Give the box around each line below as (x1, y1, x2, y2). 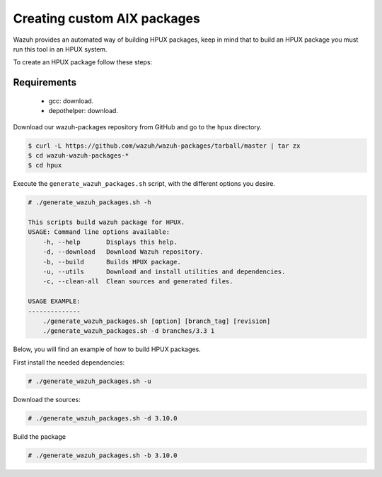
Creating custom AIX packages (13, 11, 201, 26)
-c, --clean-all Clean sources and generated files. (42, 278, 233, 285)
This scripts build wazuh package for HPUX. (28, 218, 185, 226)
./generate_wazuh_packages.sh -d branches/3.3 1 (42, 327, 215, 335)
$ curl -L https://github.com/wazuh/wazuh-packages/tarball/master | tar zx (28, 141, 301, 150)
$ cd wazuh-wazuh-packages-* (28, 151, 129, 159)
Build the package (13, 432, 66, 441)
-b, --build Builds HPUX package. (42, 258, 182, 266)
